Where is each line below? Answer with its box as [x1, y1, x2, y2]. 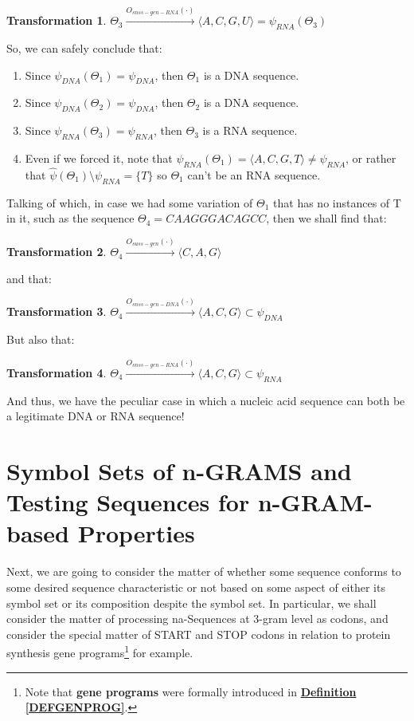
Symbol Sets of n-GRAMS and [6, 455, 352, 487]
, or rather [346, 149, 396, 166]
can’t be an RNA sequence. [187, 166, 321, 183]
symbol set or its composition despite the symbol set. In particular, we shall [6, 594, 377, 611]
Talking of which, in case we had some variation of [6, 194, 253, 211]
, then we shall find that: [266, 210, 387, 227]
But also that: [6, 331, 75, 348]
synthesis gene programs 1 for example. [6, 642, 193, 661]
